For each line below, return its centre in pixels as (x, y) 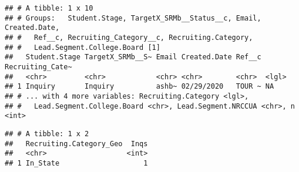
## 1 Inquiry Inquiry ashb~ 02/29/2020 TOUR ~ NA (140, 87)
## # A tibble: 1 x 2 (47, 134)
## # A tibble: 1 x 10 (49, 8)
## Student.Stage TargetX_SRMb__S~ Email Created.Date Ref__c (133, 57)
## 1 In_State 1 (76, 163)
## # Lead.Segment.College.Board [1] (83, 47)
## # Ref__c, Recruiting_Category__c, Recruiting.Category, (129, 37)
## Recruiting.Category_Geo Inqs (76, 144)
